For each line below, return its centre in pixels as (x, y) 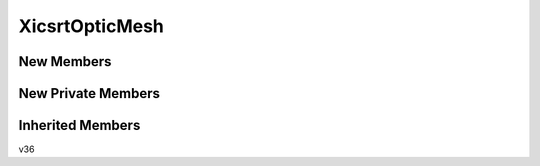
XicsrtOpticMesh (91, 26)
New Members (65, 61)
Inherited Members (79, 125)
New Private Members (89, 93)
